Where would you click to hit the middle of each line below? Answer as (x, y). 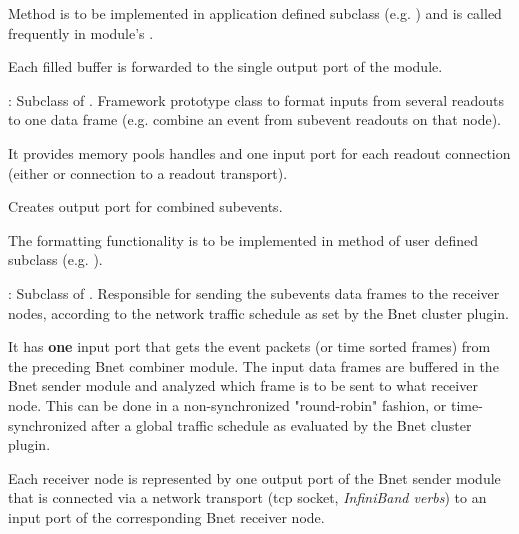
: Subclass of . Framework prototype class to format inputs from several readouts (256, 99)
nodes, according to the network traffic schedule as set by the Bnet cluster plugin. (258, 312)
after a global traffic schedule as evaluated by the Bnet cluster (281, 424)
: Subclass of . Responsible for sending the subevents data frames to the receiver (254, 292)
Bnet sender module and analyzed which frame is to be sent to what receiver (243, 385)
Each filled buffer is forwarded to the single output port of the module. (225, 66)
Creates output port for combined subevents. (145, 206)
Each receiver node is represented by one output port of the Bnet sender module (254, 477)
